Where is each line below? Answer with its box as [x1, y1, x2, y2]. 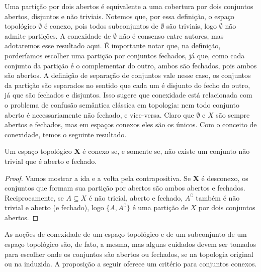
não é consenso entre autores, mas [119, 30, 224, 41]
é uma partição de [132, 202, 188, 213]
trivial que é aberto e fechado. [5, 155, 97, 166]
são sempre [216, 109, 250, 120]
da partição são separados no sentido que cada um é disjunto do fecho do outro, [5, 79, 250, 90]
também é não [196, 192, 240, 203]
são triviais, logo [166, 21, 217, 31]
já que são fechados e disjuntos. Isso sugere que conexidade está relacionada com [5, 89, 252, 100]
